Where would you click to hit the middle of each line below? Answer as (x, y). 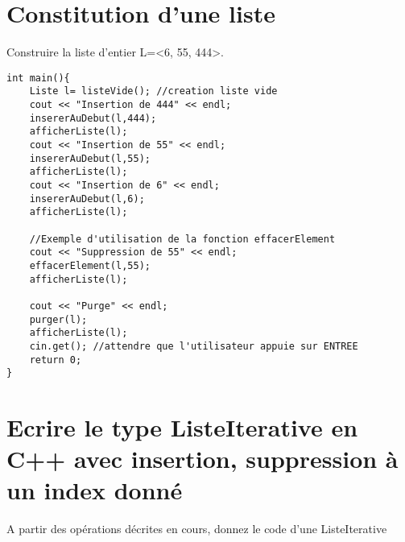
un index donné (95, 490)
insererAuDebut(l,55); (90, 158)
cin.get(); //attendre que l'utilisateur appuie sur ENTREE (194, 346)
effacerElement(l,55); (90, 265)
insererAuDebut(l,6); (87, 199)
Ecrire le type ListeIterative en (182, 427)
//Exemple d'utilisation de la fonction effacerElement (182, 239)
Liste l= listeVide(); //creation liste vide (153, 91)
